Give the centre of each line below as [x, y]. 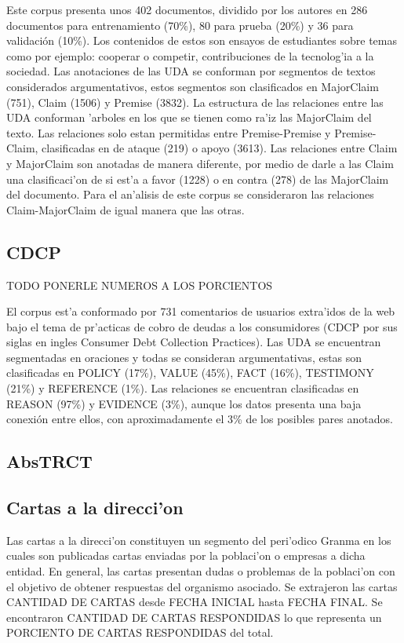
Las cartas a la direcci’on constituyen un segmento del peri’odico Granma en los [199, 540]
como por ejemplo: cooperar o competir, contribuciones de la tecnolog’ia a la [190, 55]
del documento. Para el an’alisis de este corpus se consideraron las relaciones [190, 194]
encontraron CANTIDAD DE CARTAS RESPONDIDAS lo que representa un [194, 617]
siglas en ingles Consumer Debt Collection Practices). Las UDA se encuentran [194, 342]
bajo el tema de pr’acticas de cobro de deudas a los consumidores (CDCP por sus [202, 326]
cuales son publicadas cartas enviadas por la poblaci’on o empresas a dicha [186, 555]
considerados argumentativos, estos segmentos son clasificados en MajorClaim [193, 86]
